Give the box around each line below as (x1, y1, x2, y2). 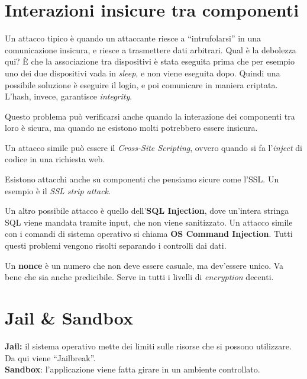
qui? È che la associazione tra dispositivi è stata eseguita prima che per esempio (5, 55, 295, 68)
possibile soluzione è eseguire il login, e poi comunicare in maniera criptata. (5, 78, 278, 91)
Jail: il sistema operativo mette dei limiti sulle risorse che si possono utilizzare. (5, 339, 292, 352)
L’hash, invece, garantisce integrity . (5, 90, 133, 102)
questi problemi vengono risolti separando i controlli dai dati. (5, 239, 227, 252)
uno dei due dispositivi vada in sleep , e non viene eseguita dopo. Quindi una (5, 66, 280, 79)
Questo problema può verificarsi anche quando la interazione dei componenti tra (5, 110, 295, 122)
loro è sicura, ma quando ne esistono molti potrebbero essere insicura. (5, 121, 258, 134)
